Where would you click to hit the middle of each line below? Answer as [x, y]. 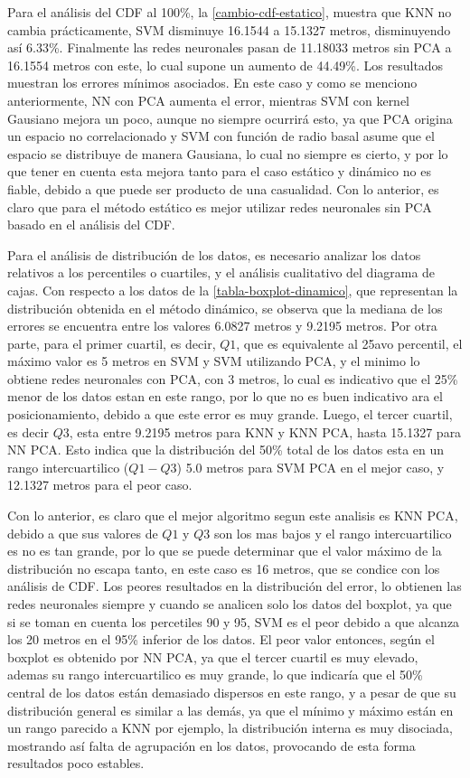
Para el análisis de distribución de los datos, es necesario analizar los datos [214, 254]
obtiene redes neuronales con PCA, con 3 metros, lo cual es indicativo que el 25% [233, 378]
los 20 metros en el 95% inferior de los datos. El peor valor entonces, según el [221, 639]
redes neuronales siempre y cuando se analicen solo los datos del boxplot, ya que [230, 604]
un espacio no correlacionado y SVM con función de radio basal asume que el [221, 136]
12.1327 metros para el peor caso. [100, 485]
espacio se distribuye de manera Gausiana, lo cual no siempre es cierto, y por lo [228, 153]
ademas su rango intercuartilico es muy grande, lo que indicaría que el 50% [215, 675]
